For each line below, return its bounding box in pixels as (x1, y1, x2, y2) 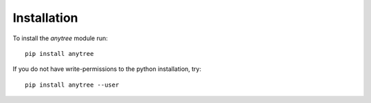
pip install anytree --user (25, 80, 120, 89)
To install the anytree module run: (12, 34, 108, 42)
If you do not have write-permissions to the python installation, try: (12, 65, 202, 73)
